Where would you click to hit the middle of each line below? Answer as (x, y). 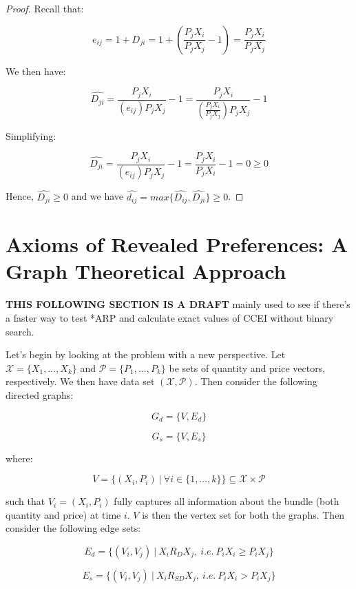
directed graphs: (40, 394)
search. (20, 331)
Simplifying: (31, 135)
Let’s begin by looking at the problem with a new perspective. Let (146, 354)
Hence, (20, 196)
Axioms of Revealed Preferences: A (177, 244)
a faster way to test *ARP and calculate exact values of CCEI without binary (170, 318)
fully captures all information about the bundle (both (227, 501)
